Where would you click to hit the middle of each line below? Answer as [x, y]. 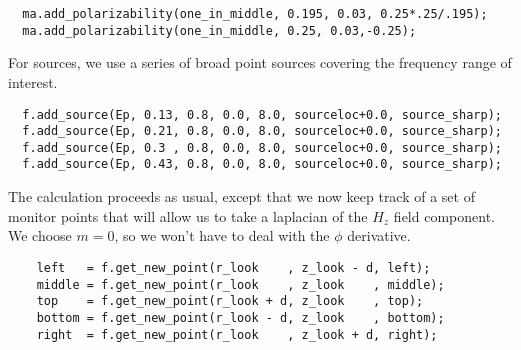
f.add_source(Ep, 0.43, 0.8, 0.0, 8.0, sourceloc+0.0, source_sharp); [262, 164]
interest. [33, 81]
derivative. [379, 235]
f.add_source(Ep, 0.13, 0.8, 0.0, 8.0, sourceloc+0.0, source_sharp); [262, 114]
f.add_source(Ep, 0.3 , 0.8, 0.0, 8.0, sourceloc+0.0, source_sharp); [262, 147]
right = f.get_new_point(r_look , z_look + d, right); [237, 334]
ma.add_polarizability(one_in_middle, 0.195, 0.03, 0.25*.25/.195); [255, 14]
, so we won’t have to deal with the [222, 235]
